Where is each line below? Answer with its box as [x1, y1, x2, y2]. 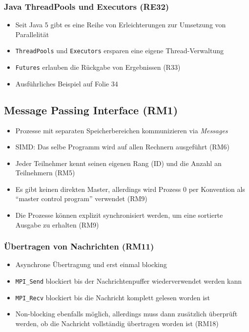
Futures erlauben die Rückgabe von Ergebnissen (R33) [15, 62, 181, 72]
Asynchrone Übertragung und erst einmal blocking [15, 259, 167, 270]
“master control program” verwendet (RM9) [15, 193, 147, 204]
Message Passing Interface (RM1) [4, 102, 178, 117]
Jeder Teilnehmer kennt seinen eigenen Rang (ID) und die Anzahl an [15, 158, 222, 168]
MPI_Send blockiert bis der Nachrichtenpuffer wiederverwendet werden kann [15, 276, 242, 286]
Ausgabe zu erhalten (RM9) [15, 219, 99, 229]
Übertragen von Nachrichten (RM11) [4, 240, 154, 252]
